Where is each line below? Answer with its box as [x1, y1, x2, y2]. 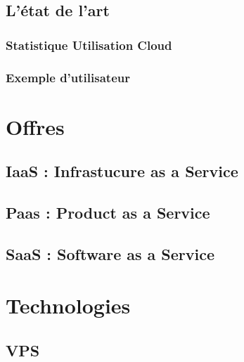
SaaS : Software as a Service [6, 243, 215, 264]
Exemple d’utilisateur [6, 68, 130, 86]
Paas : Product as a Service [6, 202, 210, 224]
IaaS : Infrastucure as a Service [6, 160, 238, 182]
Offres [6, 112, 65, 141]
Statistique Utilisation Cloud [6, 36, 172, 53]
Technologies [6, 291, 131, 320]
